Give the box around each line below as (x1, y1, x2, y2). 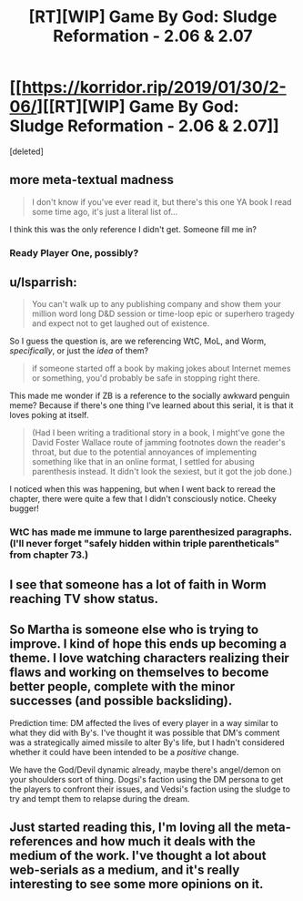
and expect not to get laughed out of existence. (31, 318, 210, 329)
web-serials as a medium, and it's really (9, 863, 240, 877)
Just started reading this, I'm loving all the (9, 820, 254, 834)
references (9, 834, 74, 849)
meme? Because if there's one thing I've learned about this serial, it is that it (9, 400, 294, 411)
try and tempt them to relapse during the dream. (9, 793, 190, 804)
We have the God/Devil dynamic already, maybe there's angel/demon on (9, 763, 282, 775)
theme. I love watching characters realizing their (9, 650, 289, 666)
